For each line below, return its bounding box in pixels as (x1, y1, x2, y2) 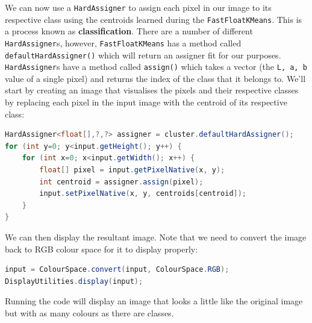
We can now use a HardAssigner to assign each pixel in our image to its (5, 1, 272, 13)
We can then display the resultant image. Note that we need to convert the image (5, 231, 307, 243)
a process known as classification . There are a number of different (5, 25, 253, 37)
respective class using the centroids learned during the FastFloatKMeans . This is (5, 13, 302, 25)
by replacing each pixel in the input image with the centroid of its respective (5, 96, 287, 108)
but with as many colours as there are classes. (5, 306, 174, 319)
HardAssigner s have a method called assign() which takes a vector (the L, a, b (5, 60, 307, 73)
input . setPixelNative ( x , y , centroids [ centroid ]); (39, 189, 247, 198)
